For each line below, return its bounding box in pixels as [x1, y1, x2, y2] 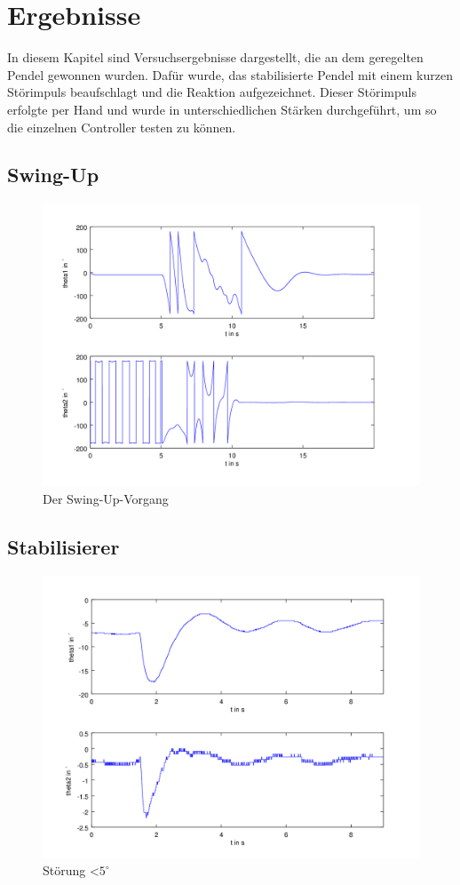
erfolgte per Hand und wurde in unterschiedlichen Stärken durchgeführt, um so [7, 100, 437, 118]
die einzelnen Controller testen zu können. [7, 117, 236, 136]
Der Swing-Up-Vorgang [43, 489, 169, 507]
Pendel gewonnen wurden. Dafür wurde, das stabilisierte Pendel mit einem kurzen [7, 65, 453, 84]
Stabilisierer [7, 532, 120, 560]
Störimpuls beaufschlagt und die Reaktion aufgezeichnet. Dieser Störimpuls [7, 83, 416, 101]
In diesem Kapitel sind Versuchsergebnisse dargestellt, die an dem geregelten [7, 48, 424, 67]
